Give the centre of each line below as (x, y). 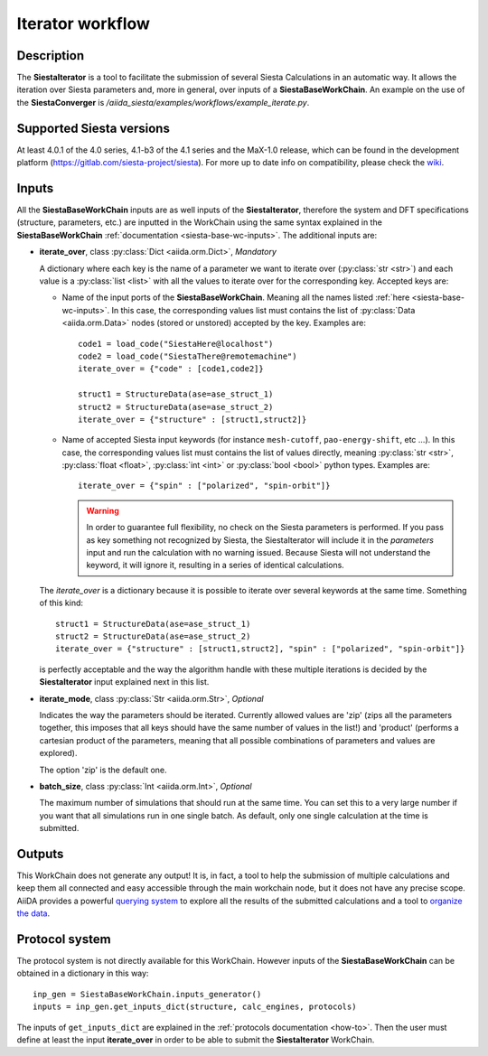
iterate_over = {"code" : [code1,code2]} (171, 369)
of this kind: (61, 603)
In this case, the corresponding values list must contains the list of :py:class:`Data (263, 310)
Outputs (40, 854)
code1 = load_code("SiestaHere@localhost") (176, 344)
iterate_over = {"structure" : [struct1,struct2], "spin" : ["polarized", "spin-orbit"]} (260, 649)
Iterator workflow (84, 23)
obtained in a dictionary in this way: (83, 973)
